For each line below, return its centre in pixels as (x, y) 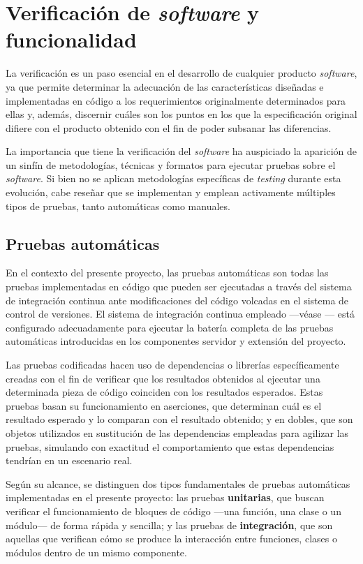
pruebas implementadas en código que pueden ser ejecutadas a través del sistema (179, 287)
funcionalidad (71, 39)
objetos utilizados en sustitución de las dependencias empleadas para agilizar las (177, 432)
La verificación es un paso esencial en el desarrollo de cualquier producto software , (181, 73)
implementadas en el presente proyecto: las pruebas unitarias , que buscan (165, 497)
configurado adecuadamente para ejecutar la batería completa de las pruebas (170, 327)
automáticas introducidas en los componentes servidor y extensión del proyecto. (176, 341)
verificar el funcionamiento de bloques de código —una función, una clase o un (173, 511)
